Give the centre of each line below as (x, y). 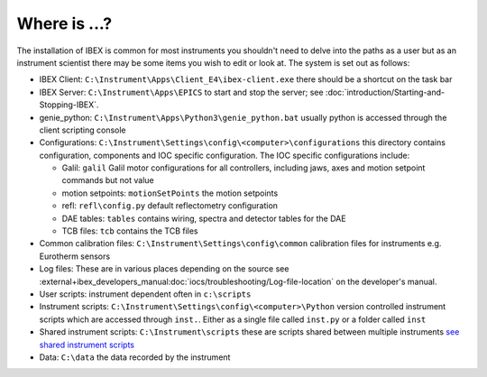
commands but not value (108, 180)
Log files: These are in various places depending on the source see (164, 269)
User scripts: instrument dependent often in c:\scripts (145, 294)
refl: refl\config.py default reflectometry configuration (170, 206)
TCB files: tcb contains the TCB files (130, 231)
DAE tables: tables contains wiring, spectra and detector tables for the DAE (204, 218)
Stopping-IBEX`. (69, 105)
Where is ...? (64, 23)
